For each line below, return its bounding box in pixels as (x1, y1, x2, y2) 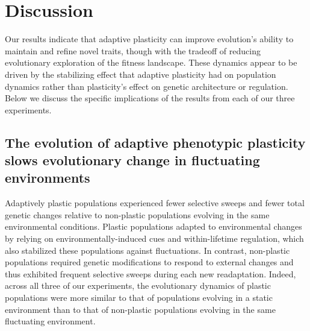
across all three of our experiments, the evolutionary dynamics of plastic (5, 279, 271, 292)
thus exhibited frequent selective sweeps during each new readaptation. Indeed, (5, 267, 296, 280)
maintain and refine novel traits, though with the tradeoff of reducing (5, 44, 261, 57)
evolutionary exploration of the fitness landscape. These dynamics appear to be (5, 56, 297, 69)
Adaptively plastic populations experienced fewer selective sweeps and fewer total (5, 197, 305, 209)
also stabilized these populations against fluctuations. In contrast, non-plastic (5, 244, 290, 256)
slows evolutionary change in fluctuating (5, 151, 260, 169)
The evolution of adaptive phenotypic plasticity (5, 133, 306, 151)
